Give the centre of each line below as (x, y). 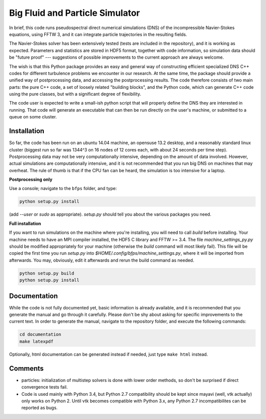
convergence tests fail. (45, 387)
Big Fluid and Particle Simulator (75, 13)
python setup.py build (47, 273)
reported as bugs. (39, 408)
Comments (26, 368)
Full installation (25, 223)
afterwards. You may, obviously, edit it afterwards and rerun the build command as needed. (102, 260)
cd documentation (40, 335)
